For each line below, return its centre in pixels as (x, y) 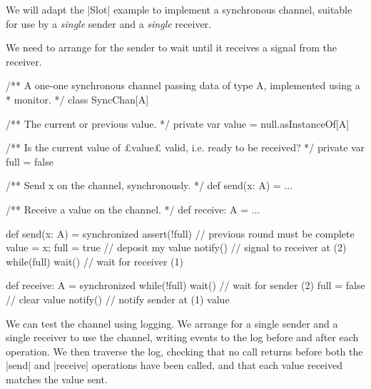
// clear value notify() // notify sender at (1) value (118, 299)
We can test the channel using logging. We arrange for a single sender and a (172, 323)
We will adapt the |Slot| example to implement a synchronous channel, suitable (179, 9)
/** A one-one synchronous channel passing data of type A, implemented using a (183, 85)
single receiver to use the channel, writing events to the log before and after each (182, 337)
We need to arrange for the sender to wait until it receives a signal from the (171, 47)
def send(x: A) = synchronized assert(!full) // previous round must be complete (180, 233)
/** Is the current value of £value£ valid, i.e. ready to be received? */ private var (185, 147)
